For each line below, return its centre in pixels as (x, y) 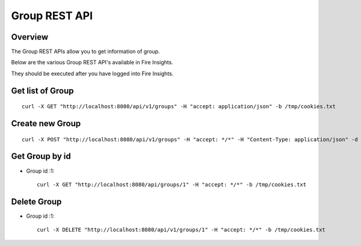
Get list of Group (42, 91)
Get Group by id (41, 156)
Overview (30, 37)
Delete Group (36, 201)
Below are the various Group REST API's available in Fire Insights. (92, 63)
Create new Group (46, 124)
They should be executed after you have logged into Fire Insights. (92, 73)
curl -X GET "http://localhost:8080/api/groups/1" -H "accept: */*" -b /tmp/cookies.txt (172, 184)
